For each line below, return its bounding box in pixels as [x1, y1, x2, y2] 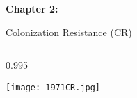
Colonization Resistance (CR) [6, 24, 132, 39]
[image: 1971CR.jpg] [6, 82, 101, 92]
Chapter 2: [6, 1, 58, 15]
